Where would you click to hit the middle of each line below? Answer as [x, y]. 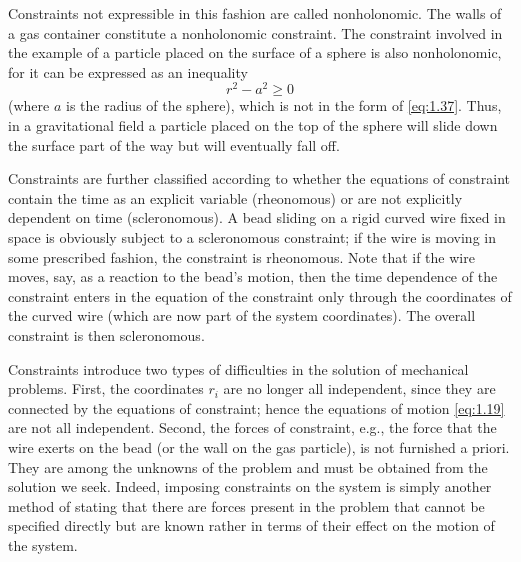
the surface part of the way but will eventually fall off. [174, 144]
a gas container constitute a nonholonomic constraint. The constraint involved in [255, 32]
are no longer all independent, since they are [359, 388]
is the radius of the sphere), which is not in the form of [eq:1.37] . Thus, [283, 105]
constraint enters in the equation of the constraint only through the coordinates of [260, 295]
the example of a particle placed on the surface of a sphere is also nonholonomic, [255, 52]
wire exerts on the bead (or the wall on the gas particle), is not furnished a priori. [259, 446]
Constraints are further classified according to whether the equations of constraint [259, 178]
